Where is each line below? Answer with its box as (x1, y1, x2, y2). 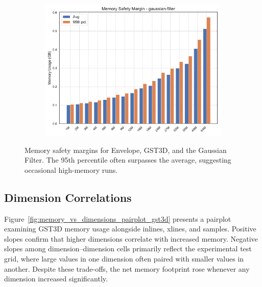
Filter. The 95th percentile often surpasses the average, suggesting (25, 154, 231, 165)
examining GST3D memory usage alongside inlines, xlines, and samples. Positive (4, 223, 256, 234)
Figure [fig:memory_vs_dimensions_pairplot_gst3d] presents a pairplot (4, 213, 231, 224)
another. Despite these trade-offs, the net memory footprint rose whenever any (4, 263, 250, 274)
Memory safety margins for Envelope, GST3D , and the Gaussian (25, 144, 227, 155)
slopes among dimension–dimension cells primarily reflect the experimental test (4, 243, 252, 254)
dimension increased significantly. (4, 273, 108, 284)
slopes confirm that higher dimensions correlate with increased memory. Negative (4, 233, 258, 244)
